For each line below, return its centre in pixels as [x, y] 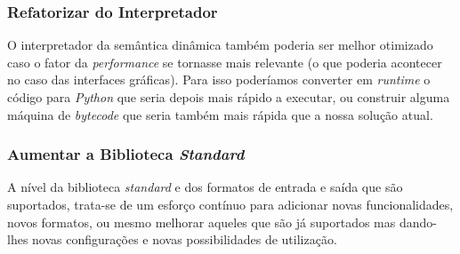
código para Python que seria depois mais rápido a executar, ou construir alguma [229, 97]
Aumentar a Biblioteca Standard [126, 154]
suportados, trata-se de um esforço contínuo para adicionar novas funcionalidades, [230, 204]
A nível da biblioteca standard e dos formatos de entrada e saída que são [205, 187]
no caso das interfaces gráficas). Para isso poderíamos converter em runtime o [219, 79]
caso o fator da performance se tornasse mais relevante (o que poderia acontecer [225, 62]
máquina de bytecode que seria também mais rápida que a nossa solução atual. [220, 114]
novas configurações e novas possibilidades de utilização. [185, 239]
